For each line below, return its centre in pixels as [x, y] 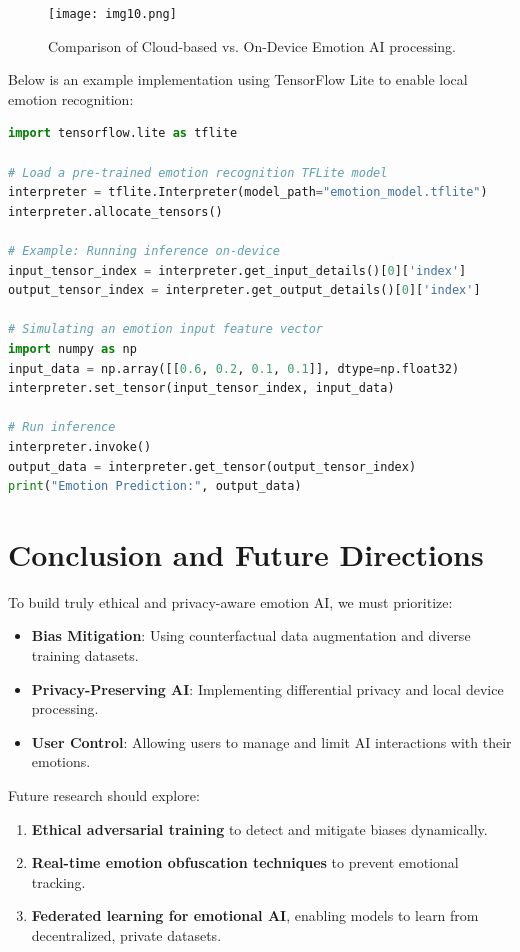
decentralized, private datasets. [126, 934]
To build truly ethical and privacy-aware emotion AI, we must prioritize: [230, 601]
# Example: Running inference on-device [144, 251]
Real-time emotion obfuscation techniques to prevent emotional [245, 862]
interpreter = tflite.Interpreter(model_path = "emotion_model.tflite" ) [248, 192]
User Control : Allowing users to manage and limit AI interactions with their [271, 741]
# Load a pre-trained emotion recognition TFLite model [198, 172]
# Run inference [62, 427]
